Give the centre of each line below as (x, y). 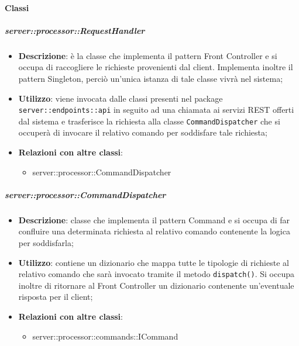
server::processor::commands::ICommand (105, 336)
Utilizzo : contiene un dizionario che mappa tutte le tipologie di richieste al (154, 262)
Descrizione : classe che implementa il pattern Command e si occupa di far (154, 219)
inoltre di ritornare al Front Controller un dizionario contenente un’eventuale (156, 285)
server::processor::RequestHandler (75, 30)
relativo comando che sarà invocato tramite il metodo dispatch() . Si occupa (156, 274)
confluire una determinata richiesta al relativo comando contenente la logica (154, 231)
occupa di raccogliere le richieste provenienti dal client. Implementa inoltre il (156, 67)
